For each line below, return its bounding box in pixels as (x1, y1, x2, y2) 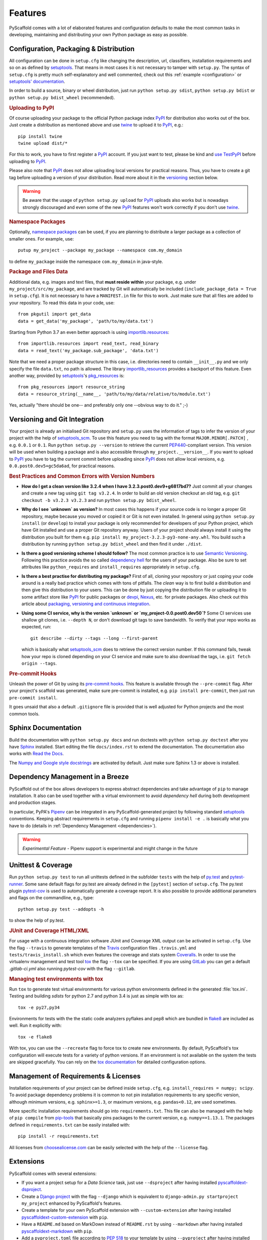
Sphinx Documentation (9, 724, 82, 732)
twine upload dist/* (18, 140, 68, 146)
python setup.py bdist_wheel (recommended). (9, 94, 115, 100)
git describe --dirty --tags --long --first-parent (30, 635, 158, 641)
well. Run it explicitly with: (9, 1022, 62, 1029)
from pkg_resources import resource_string (18, 384, 125, 390)
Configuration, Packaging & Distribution (9, 45, 135, 53)
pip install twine (18, 133, 63, 139)
